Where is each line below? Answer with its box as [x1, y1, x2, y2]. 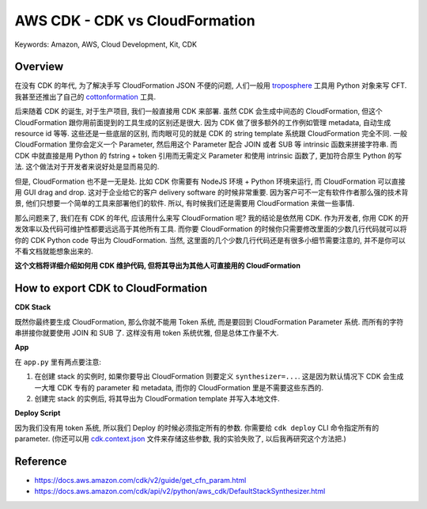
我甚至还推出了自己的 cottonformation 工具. [14, 92, 157, 101]
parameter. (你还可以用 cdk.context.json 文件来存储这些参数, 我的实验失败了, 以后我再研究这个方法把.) [14, 434, 347, 443]
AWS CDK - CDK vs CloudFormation [14, 12, 256, 29]
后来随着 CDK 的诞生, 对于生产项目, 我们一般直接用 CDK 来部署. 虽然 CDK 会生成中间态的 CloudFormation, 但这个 [14, 107, 383, 116]
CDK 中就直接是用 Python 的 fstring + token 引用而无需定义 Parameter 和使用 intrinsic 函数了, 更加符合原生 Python [14, 150, 387, 160]
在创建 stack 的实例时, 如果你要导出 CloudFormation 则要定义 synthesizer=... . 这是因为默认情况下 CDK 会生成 [34, 372, 404, 382]
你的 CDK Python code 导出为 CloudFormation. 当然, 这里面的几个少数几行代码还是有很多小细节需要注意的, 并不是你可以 [14, 235, 406, 245]
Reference [14, 454, 67, 468]
